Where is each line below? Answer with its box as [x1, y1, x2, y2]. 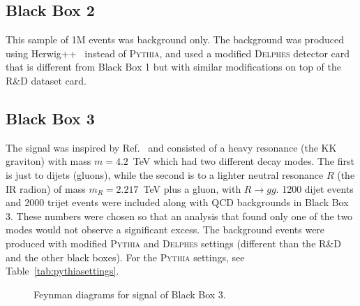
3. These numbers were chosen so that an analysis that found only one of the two [6, 208, 353, 223]
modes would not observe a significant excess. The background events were [6, 222, 325, 237]
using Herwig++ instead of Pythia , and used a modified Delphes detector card [6, 45, 350, 60]
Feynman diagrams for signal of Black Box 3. [33, 286, 226, 301]
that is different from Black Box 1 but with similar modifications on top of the [6, 59, 342, 74]
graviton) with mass [6, 154, 91, 168]
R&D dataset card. [6, 73, 87, 87]
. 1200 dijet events [276, 181, 354, 196]
